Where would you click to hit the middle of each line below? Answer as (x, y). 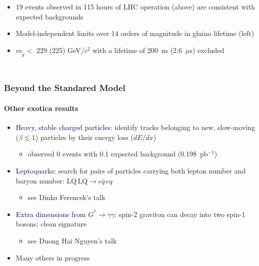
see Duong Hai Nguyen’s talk (72, 240)
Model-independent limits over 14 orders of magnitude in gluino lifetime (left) (135, 33)
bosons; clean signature (51, 224)
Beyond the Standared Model (65, 88)
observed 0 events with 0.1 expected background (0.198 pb (118, 154)
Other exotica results (41, 108)
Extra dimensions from (51, 214)
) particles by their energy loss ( (84, 137)
